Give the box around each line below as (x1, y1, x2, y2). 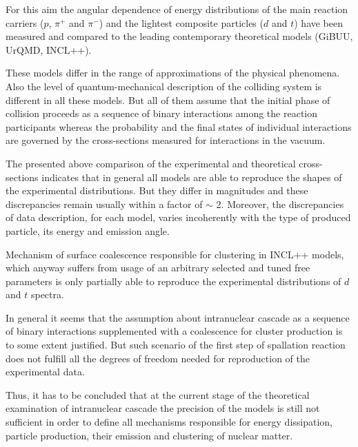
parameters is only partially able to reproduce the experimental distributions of (6, 273, 341, 288)
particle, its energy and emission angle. (6, 223, 170, 238)
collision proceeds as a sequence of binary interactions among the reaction (6, 106, 318, 121)
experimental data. (6, 364, 85, 379)
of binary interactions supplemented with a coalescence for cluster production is (6, 324, 343, 338)
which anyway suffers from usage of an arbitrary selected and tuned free (6, 260, 310, 275)
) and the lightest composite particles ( (99, 15, 263, 30)
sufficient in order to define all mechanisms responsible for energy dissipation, (6, 415, 333, 429)
